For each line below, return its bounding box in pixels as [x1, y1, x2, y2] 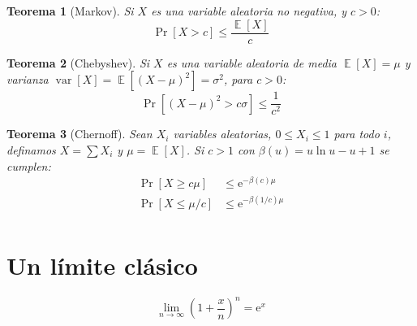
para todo [333, 125, 380, 142]
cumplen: [6, 157, 51, 174]
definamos [6, 141, 56, 158]
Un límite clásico [6, 248, 198, 281]
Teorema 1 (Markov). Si [6, 2, 134, 19]
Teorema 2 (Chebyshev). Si [6, 54, 150, 71]
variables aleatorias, [173, 125, 272, 142]
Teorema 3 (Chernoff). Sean [6, 125, 153, 142]
